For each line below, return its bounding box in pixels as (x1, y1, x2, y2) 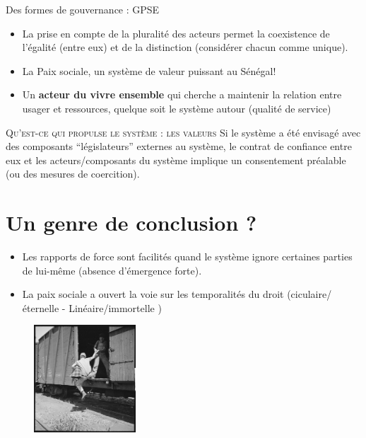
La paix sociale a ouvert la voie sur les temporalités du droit (22, 287, 284, 301)
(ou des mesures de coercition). (6, 166, 140, 181)
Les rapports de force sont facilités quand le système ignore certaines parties (22, 249, 353, 264)
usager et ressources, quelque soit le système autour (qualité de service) (22, 100, 331, 115)
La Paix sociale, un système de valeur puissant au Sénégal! (22, 63, 276, 78)
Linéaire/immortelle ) (69, 300, 162, 315)
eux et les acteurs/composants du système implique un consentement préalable (6, 152, 346, 167)
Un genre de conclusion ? (6, 208, 257, 237)
